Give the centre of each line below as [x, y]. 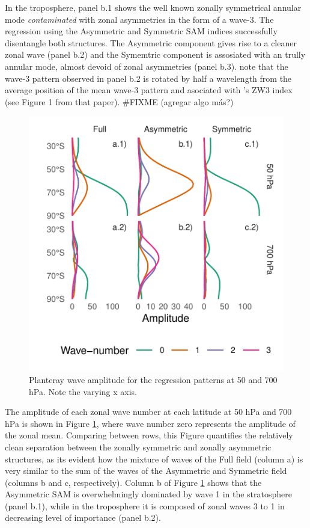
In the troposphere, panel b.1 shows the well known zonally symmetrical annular [153, 7]
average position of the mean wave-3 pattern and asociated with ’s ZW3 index [149, 90]
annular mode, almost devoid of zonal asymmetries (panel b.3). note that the [147, 66]
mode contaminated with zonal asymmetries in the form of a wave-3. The [139, 19]
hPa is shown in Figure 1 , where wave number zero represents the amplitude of [150, 423]
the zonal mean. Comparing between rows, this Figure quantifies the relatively [149, 435]
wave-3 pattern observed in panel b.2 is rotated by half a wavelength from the [148, 78]
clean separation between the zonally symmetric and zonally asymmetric [138, 447]
